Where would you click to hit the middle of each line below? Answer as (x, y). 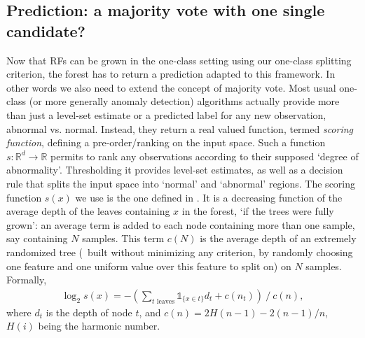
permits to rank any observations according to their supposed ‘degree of (205, 156)
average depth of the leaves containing (88, 211)
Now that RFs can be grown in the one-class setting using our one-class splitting (179, 60)
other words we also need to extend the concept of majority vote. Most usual (171, 87)
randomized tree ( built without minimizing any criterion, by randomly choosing (180, 252)
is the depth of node (89, 312)
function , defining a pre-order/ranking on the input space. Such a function (166, 142)
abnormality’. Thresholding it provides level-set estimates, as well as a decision (175, 170)
